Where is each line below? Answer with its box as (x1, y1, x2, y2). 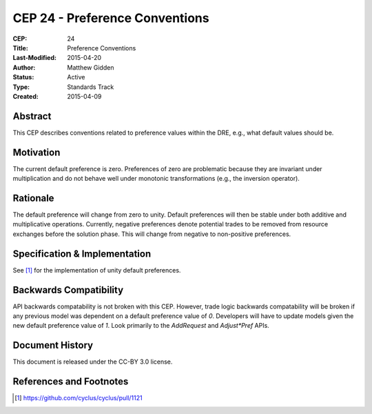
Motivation (12, 146, 61, 158)
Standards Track (67, 83, 114, 91)
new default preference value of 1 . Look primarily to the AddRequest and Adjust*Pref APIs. (12, 322, 270, 330)
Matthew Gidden (67, 63, 114, 72)
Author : (12, 63, 36, 72)
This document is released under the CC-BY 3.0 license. (12, 357, 173, 366)
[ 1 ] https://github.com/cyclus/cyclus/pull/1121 (14, 394, 143, 402)
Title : (12, 43, 29, 52)
